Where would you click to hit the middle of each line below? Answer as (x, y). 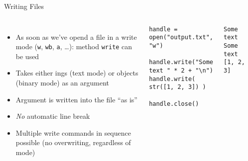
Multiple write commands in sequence (73, 132)
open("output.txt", (181, 38)
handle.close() (174, 104)
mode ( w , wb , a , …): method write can (74, 46)
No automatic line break (53, 116)
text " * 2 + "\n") (181, 70)
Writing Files (24, 6)
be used (27, 56)
